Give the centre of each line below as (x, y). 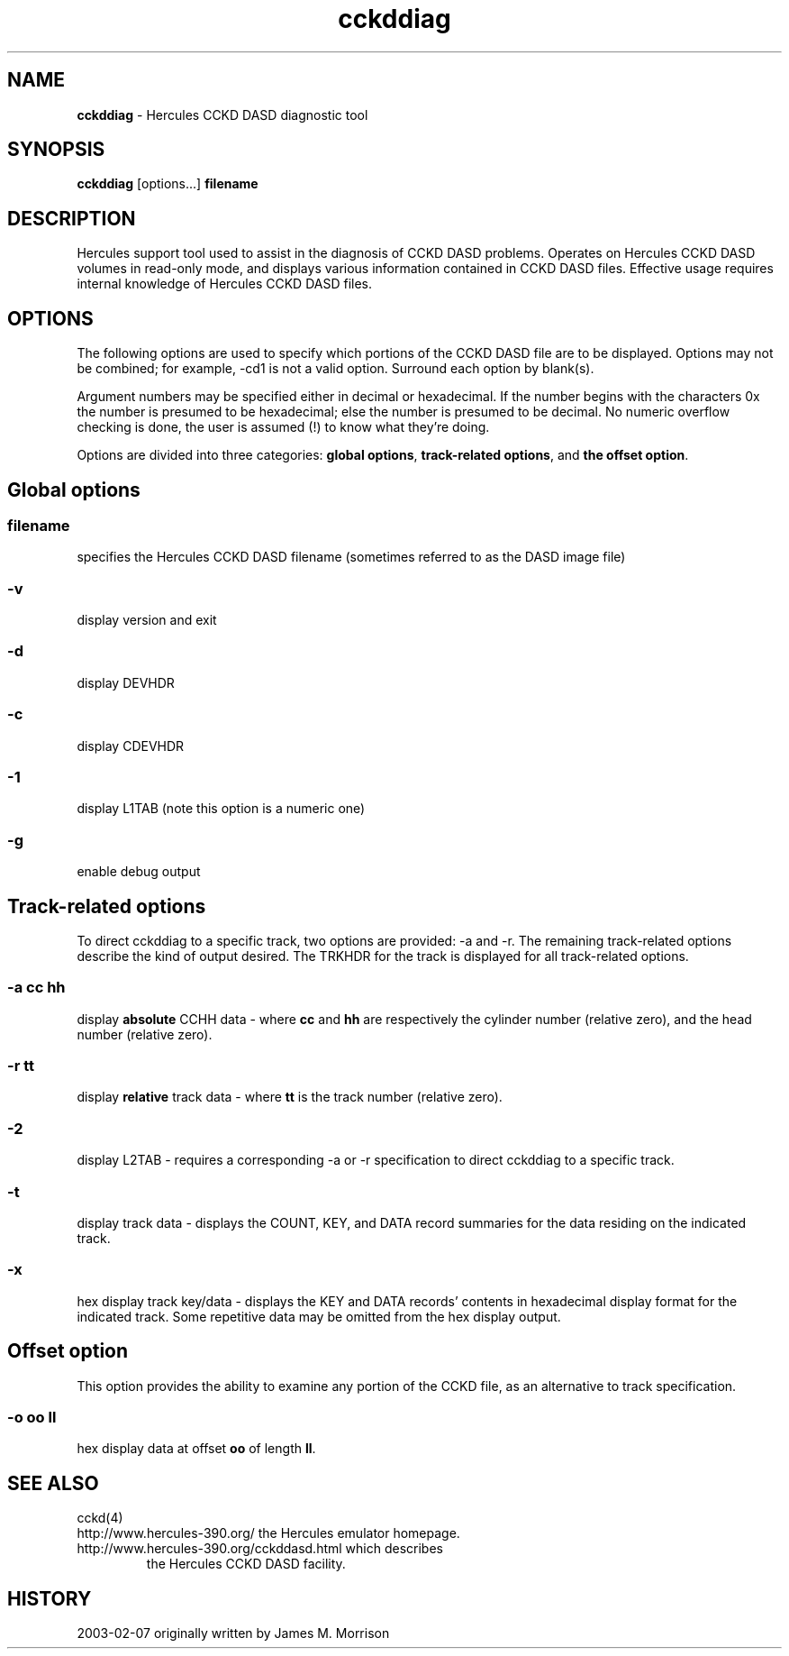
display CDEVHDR (131, 746)
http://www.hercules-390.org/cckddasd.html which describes (260, 1549)
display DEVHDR (126, 682)
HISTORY (50, 1598)
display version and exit (147, 620)
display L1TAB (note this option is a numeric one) (221, 809)
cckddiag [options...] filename (168, 184)
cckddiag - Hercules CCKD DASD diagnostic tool (222, 114)
